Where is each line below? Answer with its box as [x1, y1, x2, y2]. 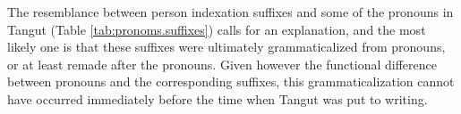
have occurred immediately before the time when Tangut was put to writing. [7, 89, 428, 108]
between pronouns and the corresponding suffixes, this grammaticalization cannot [7, 72, 455, 91]
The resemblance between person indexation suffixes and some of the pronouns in [7, 3, 454, 20]
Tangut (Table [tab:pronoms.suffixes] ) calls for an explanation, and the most [7, 20, 426, 38]
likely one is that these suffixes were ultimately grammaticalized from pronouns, [7, 37, 446, 56]
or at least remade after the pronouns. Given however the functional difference [7, 54, 437, 73]
